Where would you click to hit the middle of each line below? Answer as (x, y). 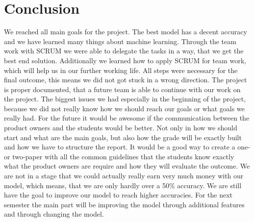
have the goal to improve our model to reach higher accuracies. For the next (118, 195)
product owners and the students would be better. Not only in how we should (121, 128)
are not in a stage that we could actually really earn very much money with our (124, 176)
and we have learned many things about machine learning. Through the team (120, 41)
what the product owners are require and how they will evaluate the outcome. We (127, 166)
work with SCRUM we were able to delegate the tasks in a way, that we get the (124, 51)
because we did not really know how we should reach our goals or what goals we (124, 108)
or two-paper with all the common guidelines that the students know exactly (119, 156)
